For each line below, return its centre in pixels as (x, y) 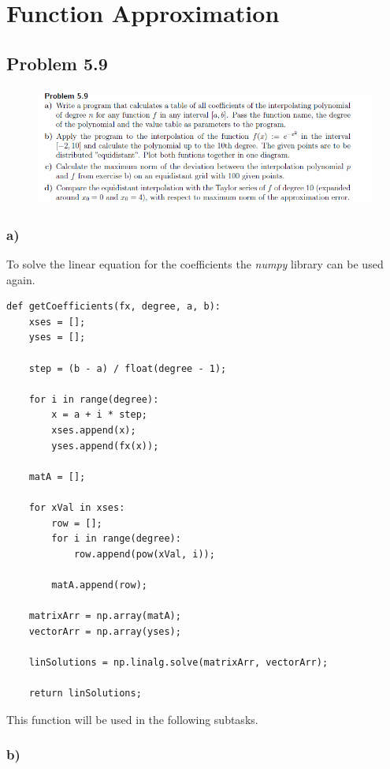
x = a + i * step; (99, 415)
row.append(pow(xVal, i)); (144, 554)
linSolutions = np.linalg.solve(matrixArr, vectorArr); (178, 662)
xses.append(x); (94, 430)
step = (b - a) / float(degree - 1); (128, 368)
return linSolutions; (85, 694)
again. (21, 279)
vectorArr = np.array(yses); (105, 631)
